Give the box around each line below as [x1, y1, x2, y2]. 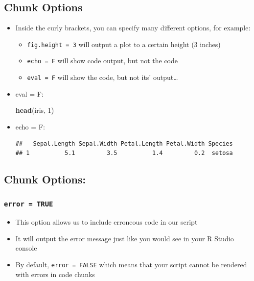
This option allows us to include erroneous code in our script [15, 217, 198, 227]
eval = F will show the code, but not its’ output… [27, 72, 178, 82]
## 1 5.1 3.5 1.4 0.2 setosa [15, 150, 233, 157]
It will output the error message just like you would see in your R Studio [15, 233, 234, 243]
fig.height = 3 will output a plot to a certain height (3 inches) [27, 39, 221, 49]
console [15, 243, 37, 253]
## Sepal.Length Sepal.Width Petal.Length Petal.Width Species [15, 140, 233, 147]
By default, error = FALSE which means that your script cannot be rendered [15, 259, 247, 270]
